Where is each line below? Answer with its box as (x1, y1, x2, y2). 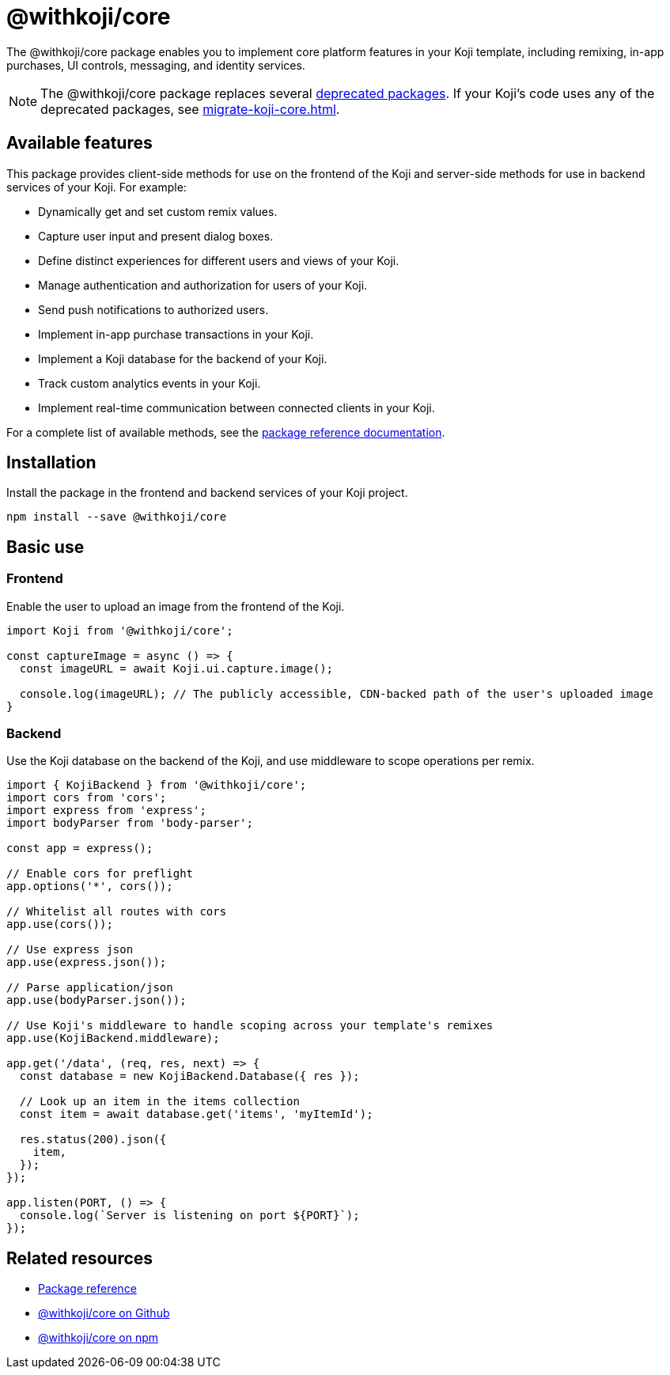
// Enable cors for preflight (6, 867, 194, 881)
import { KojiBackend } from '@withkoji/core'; (6, 778, 307, 792)
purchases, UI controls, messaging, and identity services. (6, 58, 305, 72)
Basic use (6, 536, 85, 557)
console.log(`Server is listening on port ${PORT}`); (19, 1209, 360, 1222)
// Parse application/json (6, 981, 173, 994)
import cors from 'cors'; (6, 791, 167, 805)
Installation (6, 453, 97, 473)
